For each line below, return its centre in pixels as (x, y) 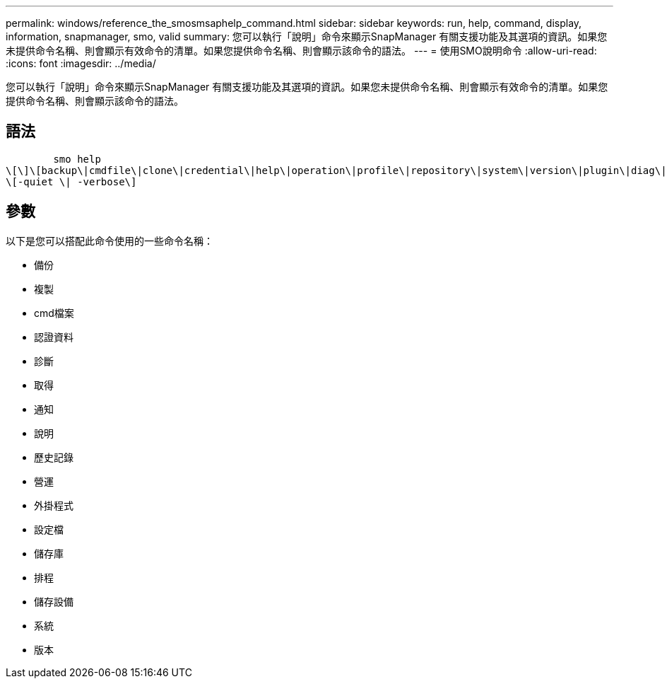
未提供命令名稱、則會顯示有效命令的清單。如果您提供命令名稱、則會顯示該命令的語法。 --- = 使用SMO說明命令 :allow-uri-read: (301, 51)
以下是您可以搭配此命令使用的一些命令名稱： (110, 240)
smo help (77, 159)
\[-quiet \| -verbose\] (71, 181)
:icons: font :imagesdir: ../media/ (81, 63)
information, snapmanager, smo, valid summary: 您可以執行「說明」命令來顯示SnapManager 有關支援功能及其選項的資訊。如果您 (307, 36)
